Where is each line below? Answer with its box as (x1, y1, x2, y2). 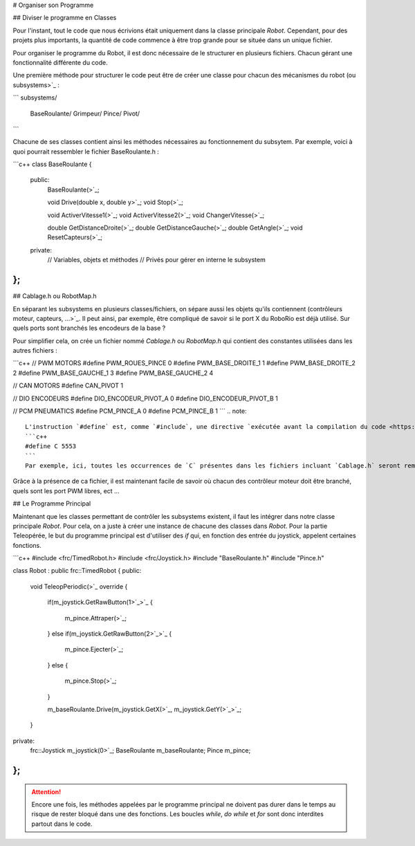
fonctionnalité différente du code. (12, 58, 109, 66)
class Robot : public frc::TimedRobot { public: (12, 567, 142, 575)
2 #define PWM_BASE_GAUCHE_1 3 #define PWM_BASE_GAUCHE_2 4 (12, 369, 214, 377)
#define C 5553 (25, 443, 77, 450)
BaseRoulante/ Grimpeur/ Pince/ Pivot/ (30, 109, 140, 118)
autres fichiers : (12, 347, 58, 355)
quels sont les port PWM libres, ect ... (12, 486, 120, 495)
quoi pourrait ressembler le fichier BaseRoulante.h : (12, 147, 159, 156)
